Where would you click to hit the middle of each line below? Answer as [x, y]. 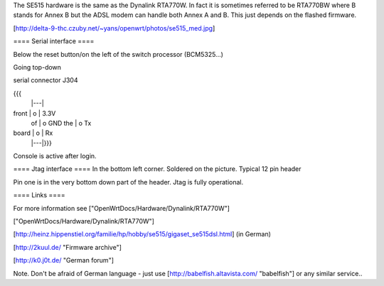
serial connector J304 [46, 80]
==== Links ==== [39, 195]
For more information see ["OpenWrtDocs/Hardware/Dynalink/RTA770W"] [122, 208]
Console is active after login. [55, 156]
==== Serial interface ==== [54, 41]
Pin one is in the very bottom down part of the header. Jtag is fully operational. [128, 182]
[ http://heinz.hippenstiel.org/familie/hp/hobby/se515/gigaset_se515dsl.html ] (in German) [142, 234]
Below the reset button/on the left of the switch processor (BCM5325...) [118, 54]
